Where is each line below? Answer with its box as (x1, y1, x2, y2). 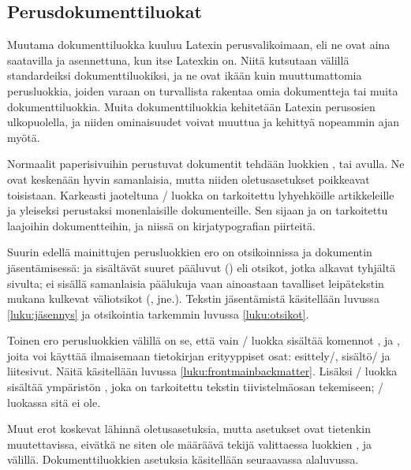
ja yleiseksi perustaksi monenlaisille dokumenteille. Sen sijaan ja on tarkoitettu (7, 202, 388, 218)
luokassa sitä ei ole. (7, 394, 101, 410)
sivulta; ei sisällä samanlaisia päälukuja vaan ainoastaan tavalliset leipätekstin (7, 274, 384, 291)
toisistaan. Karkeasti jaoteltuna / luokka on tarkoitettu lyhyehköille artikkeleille (7, 186, 394, 203)
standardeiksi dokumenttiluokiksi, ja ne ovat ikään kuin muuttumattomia (7, 67, 362, 84)
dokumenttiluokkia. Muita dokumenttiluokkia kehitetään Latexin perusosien (7, 98, 376, 114)
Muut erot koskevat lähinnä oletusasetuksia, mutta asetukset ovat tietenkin (7, 420, 371, 437)
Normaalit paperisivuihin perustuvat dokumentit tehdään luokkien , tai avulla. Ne (7, 155, 405, 172)
